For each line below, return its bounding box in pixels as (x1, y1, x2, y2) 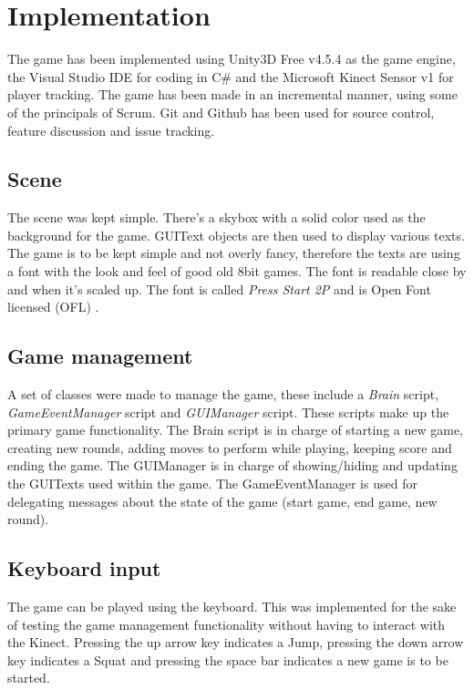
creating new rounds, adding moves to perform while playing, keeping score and (7, 438, 452, 457)
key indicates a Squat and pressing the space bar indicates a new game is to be (7, 650, 448, 669)
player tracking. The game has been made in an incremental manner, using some (7, 85, 458, 104)
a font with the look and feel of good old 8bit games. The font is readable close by (7, 262, 467, 281)
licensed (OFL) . (7, 297, 99, 316)
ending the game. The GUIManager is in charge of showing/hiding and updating (7, 456, 458, 475)
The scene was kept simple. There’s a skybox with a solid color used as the (7, 208, 426, 227)
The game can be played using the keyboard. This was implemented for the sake (7, 597, 457, 616)
